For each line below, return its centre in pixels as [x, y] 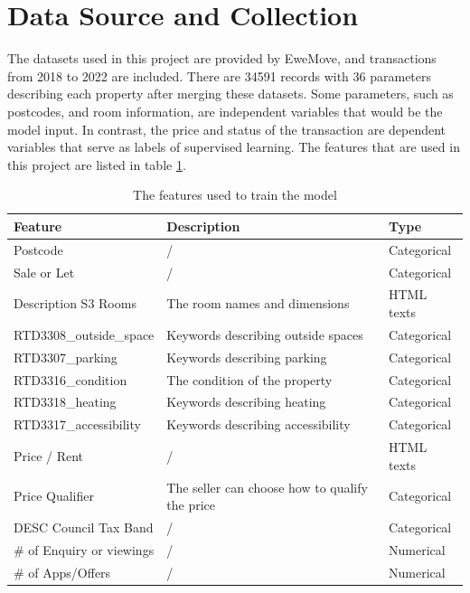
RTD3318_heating [65, 402]
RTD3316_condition [70, 379]
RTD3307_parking [66, 357]
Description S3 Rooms [75, 303]
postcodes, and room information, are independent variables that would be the [225, 111]
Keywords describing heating [246, 402]
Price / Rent [49, 455]
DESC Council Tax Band [84, 527]
